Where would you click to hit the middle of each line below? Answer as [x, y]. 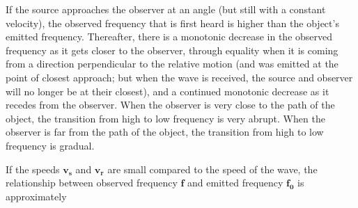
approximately [36, 196]
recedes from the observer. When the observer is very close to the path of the [170, 105]
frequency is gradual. [50, 145]
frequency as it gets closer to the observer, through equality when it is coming [172, 50]
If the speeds [33, 169]
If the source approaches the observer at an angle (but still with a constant [166, 9]
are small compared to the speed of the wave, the [212, 169]
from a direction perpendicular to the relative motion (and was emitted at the [172, 64]
